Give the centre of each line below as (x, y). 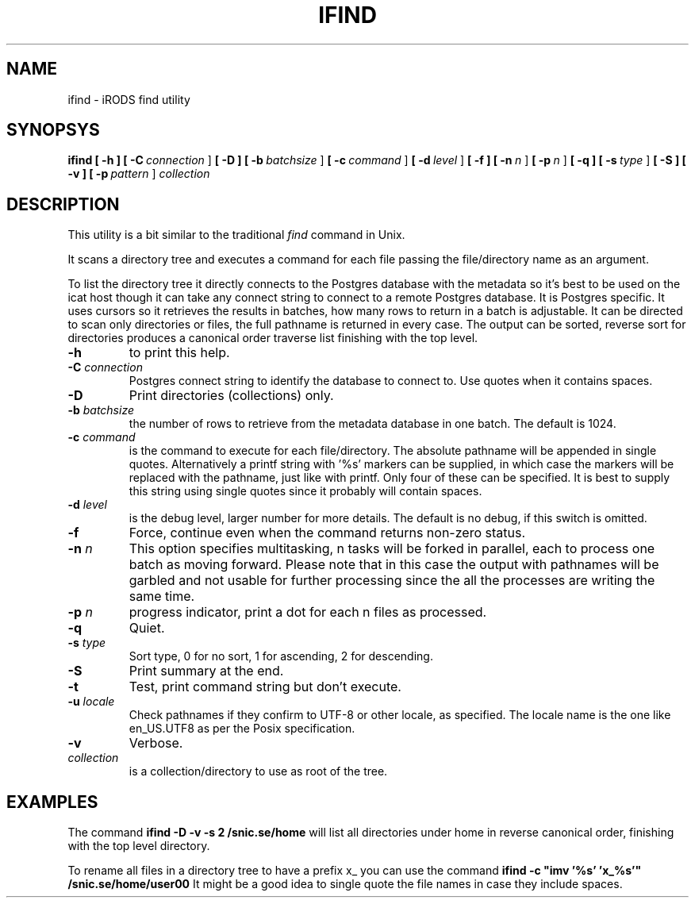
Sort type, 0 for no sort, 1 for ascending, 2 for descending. (281, 656)
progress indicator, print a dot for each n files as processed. (308, 612)
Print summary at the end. (206, 671)
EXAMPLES (52, 802)
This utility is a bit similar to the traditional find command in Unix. (236, 235)
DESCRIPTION (63, 204)
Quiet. (147, 628)
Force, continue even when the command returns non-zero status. (327, 533)
